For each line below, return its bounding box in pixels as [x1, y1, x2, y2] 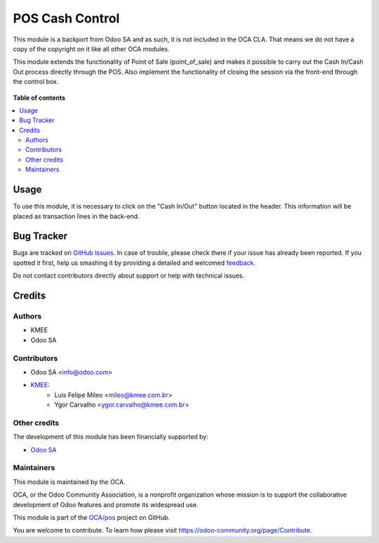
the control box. [13, 77, 59, 86]
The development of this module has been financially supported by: [13, 433, 208, 441]
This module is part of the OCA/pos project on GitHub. [13, 513, 171, 521]
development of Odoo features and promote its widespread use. [13, 500, 199, 509]
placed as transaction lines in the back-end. [13, 211, 140, 221]
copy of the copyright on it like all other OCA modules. [13, 44, 170, 53]
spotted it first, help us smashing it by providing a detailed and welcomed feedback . [13, 259, 256, 267]
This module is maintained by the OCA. [13, 478, 126, 486]
